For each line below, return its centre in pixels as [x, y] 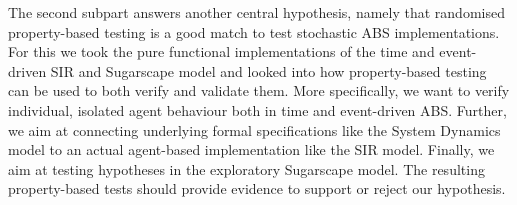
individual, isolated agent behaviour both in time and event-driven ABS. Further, [257, 109]
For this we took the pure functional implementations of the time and [221, 51]
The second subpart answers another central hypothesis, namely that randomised [256, 12]
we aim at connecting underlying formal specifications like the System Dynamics [254, 129]
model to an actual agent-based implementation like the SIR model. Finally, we [251, 149]
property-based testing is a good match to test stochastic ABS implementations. [254, 31]
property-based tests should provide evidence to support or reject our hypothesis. [257, 188]
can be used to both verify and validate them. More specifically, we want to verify [259, 90]
